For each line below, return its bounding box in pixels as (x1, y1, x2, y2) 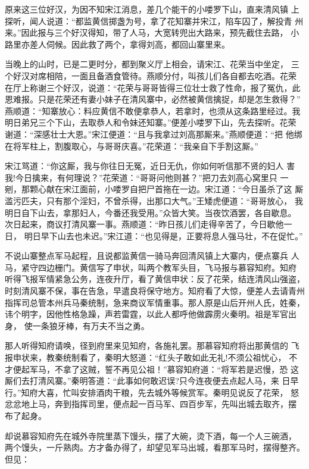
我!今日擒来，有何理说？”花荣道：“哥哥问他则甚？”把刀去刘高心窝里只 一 (5, 171, 289, 183)
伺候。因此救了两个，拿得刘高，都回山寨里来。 (46, 37, 230, 50)
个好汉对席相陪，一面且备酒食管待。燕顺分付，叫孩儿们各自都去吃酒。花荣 (5, 69, 296, 82)
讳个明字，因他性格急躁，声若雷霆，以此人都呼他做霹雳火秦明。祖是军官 (5, 308, 288, 320)
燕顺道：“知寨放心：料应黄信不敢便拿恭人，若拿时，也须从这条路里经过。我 (5, 104, 301, 117)
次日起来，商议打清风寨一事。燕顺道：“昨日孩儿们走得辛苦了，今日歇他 (5, 218, 284, 230)
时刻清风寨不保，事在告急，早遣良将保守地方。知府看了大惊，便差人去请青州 (5, 284, 305, 297)
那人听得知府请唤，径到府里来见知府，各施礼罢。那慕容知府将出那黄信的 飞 (5, 339, 299, 352)
